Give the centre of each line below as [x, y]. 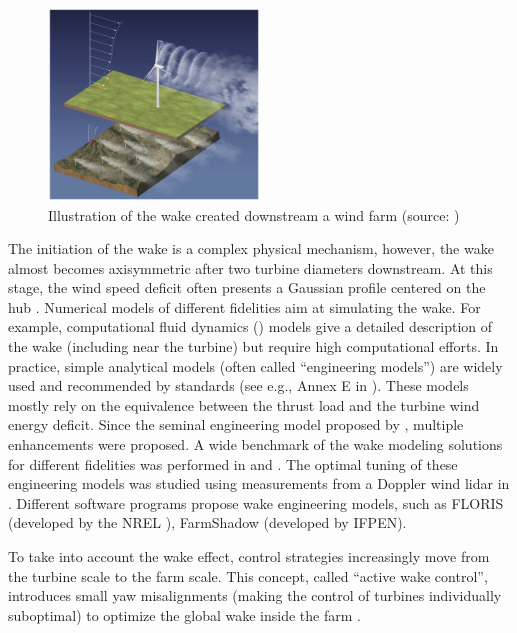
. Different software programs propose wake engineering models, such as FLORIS [256, 502]
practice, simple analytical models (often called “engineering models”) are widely [255, 365]
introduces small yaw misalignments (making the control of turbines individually [255, 595]
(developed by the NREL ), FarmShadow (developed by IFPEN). [207, 522]
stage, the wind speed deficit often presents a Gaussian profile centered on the [247, 287]
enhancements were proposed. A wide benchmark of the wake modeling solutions [255, 444]
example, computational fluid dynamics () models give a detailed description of [250, 326]
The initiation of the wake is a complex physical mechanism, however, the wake [251, 248]
